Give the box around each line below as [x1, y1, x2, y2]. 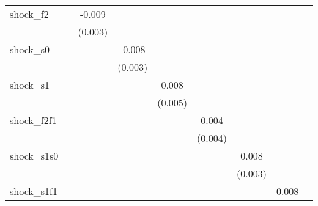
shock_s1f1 [10, 184, 57, 198]
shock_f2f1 [10, 113, 57, 127]
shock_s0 [10, 42, 50, 56]
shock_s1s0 [10, 149, 59, 163]
